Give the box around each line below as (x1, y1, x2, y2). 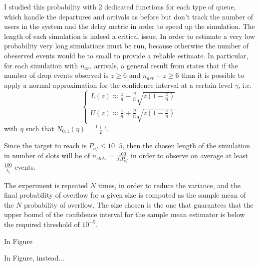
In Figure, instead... (4, 253, 64, 263)
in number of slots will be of (4, 150, 90, 161)
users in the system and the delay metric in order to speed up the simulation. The (4, 21, 255, 31)
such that (25, 123, 54, 133)
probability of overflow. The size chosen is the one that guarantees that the (24, 199, 254, 210)
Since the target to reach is (4, 140, 87, 151)
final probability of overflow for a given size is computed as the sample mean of (4, 190, 246, 200)
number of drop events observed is (4, 70, 109, 80)
